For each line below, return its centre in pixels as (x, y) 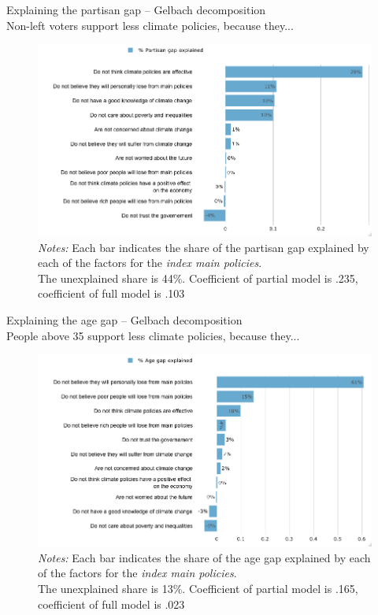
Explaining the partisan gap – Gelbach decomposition (136, 9)
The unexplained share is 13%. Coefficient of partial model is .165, (198, 588)
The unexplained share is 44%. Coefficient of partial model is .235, (198, 278)
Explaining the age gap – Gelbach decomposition (124, 320)
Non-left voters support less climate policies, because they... (150, 25)
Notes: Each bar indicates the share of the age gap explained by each (204, 557)
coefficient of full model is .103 (111, 293)
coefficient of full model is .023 (111, 604)
